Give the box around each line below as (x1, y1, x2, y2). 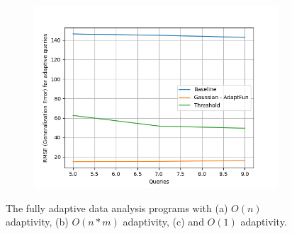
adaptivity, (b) (6, 214, 69, 229)
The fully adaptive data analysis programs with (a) (6, 200, 228, 215)
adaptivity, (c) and (123, 214, 204, 229)
